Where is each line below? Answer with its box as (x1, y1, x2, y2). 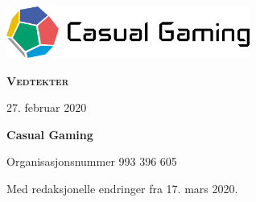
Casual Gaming (6, 126, 93, 142)
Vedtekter (6, 72, 69, 89)
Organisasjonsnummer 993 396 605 (6, 153, 177, 170)
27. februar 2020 (6, 99, 87, 116)
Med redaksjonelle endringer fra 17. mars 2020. (6, 180, 238, 197)
